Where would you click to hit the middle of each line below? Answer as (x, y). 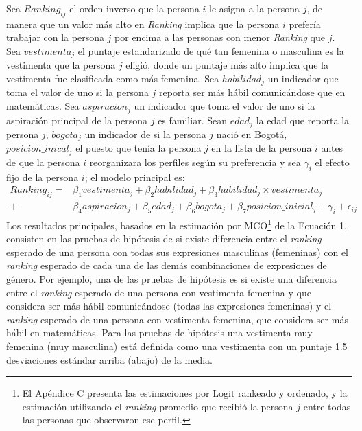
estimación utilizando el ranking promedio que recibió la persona (158, 406)
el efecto (332, 162)
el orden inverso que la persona (134, 8)
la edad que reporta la (303, 120)
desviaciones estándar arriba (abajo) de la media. (109, 359)
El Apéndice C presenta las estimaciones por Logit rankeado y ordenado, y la (185, 393)
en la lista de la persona (262, 148)
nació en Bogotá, (252, 133)
